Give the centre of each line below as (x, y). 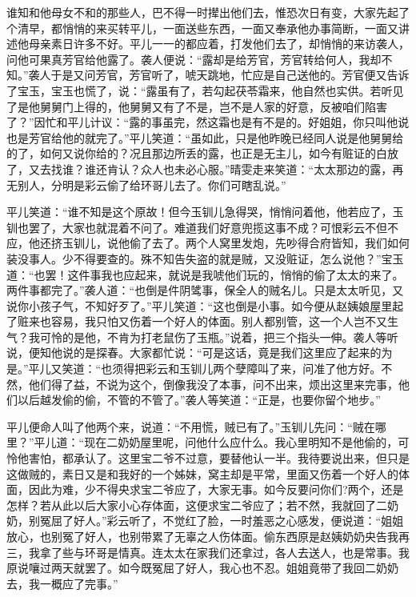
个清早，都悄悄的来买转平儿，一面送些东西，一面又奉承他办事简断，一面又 (202, 28)
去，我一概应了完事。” (62, 583)
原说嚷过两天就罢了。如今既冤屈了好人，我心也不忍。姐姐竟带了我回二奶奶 (202, 568)
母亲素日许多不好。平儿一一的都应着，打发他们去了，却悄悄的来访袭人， (219, 44)
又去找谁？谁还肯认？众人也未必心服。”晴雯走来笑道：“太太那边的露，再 (216, 168)
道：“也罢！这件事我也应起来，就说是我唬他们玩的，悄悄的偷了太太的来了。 (205, 274)
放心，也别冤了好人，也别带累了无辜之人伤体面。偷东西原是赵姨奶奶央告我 (202, 536)
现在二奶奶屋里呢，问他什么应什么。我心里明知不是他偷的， (241, 442)
